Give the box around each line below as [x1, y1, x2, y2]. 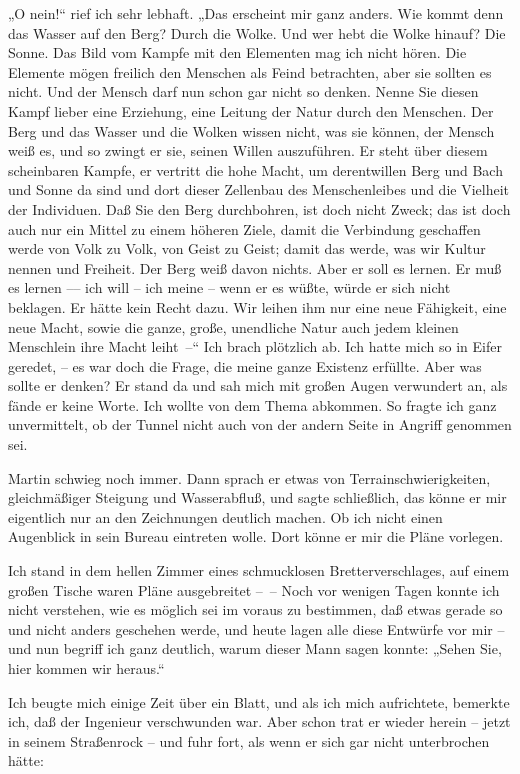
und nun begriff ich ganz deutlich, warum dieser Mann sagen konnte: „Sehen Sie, [8, 638, 502, 659]
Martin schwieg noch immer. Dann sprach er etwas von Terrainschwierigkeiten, [8, 467, 491, 488]
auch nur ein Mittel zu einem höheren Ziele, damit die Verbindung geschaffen [8, 218, 481, 239]
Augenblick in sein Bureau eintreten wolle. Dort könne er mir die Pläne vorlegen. [8, 526, 504, 547]
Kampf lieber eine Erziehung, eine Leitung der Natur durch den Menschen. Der [8, 100, 494, 121]
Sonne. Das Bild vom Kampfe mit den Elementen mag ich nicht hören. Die [8, 42, 467, 63]
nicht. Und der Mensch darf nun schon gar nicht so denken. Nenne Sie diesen [8, 81, 479, 102]
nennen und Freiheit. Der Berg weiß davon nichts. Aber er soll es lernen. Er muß [8, 257, 502, 278]
